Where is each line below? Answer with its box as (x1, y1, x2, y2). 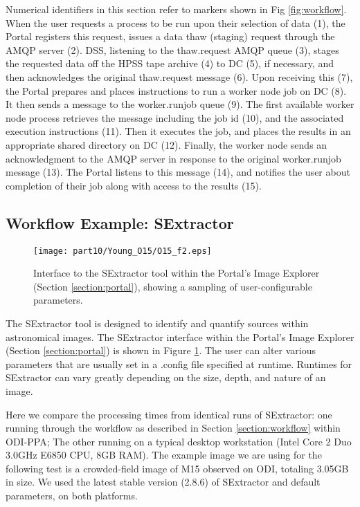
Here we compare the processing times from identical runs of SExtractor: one (6, 407, 332, 421)
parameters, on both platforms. (6, 488, 138, 503)
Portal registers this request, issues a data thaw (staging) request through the (6, 29, 335, 44)
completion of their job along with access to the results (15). (6, 178, 262, 192)
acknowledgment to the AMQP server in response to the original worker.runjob (6, 151, 341, 165)
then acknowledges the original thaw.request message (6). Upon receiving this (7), (6, 69, 353, 84)
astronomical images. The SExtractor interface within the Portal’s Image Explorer (6, 329, 354, 344)
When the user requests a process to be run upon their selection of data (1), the (6, 15, 345, 30)
